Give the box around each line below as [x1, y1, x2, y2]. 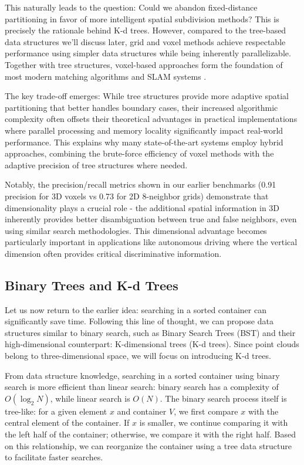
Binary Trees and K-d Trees [5, 276, 178, 294]
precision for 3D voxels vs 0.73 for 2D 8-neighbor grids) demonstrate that [5, 189, 269, 202]
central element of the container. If [5, 416, 130, 429]
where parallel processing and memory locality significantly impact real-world [5, 124, 283, 136]
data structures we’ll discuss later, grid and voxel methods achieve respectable [5, 35, 286, 47]
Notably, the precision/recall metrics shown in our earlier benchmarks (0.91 [5, 178, 276, 191]
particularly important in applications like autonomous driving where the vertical [5, 236, 298, 248]
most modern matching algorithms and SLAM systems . [5, 70, 207, 82]
